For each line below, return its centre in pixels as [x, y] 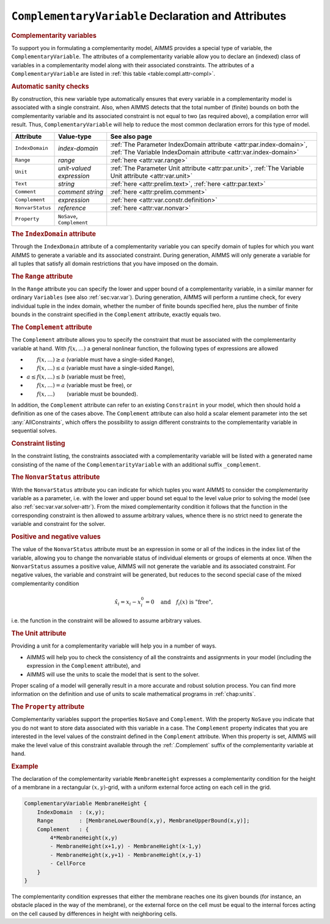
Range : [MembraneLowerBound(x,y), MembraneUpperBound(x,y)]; [143, 821]
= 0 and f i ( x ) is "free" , [179, 602]
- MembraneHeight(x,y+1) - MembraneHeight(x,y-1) [126, 855]
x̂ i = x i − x [128, 602]
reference [72, 208]
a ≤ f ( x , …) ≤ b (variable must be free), [76, 377]
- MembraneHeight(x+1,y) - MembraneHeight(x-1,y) [126, 846]
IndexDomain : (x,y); [71, 812]
